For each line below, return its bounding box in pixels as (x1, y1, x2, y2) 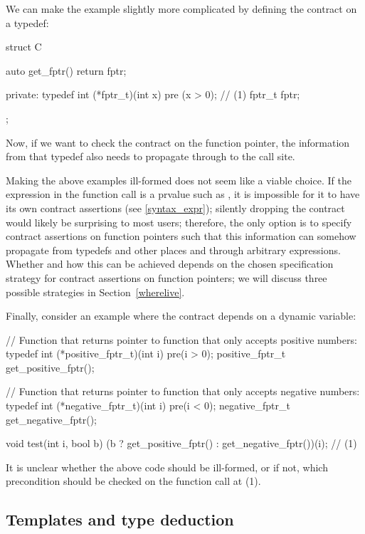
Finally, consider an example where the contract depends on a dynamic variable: (6, 308, 356, 323)
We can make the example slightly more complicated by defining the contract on (6, 1, 357, 16)
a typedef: (6, 15, 49, 30)
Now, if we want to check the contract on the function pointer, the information (6, 135, 350, 150)
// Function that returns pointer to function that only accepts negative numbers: (6, 384, 360, 399)
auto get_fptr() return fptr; (6, 63, 127, 78)
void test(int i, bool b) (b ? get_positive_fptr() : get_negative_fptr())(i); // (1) (6, 436, 357, 451)
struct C (6, 39, 42, 54)
